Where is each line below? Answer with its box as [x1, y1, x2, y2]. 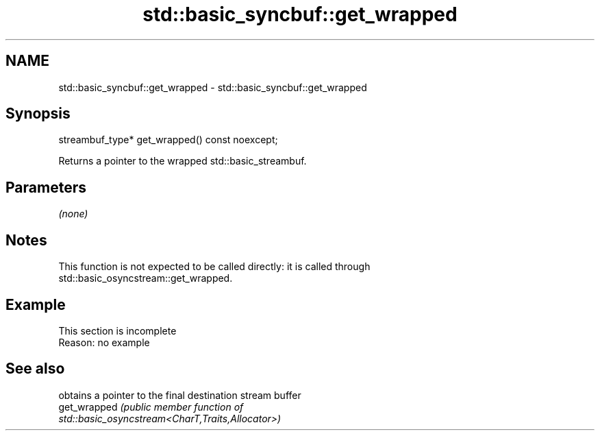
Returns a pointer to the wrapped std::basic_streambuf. [58, 155, 307, 167]
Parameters [5, 178, 86, 196]
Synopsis [5, 105, 71, 123]
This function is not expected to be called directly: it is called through [58, 261, 371, 273]
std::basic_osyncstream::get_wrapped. [58, 272, 233, 284]
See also [5, 360, 65, 378]
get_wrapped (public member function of [58, 400, 244, 413]
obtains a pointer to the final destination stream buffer [58, 389, 301, 401]
